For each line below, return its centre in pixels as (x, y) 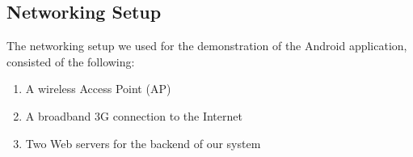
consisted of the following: (71, 61)
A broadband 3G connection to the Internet (134, 115)
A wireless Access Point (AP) (98, 89)
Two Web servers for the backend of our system (143, 143)
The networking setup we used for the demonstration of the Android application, (207, 46)
